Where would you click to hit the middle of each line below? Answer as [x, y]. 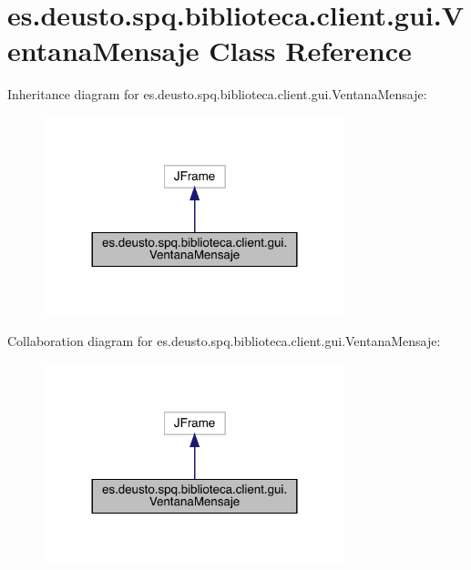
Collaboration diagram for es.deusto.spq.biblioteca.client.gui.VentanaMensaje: [224, 341]
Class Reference [310, 51]
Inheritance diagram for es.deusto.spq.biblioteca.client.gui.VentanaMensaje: [217, 94]
